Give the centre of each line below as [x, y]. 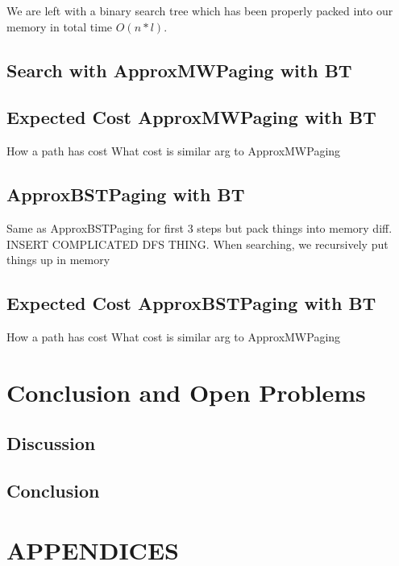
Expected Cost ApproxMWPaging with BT [191, 117]
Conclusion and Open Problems [186, 392]
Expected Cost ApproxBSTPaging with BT [191, 303]
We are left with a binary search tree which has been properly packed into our [200, 10]
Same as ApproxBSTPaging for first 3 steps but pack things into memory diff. [199, 227]
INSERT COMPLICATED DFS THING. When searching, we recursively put [197, 244]
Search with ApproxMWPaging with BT [179, 70]
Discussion [51, 443]
